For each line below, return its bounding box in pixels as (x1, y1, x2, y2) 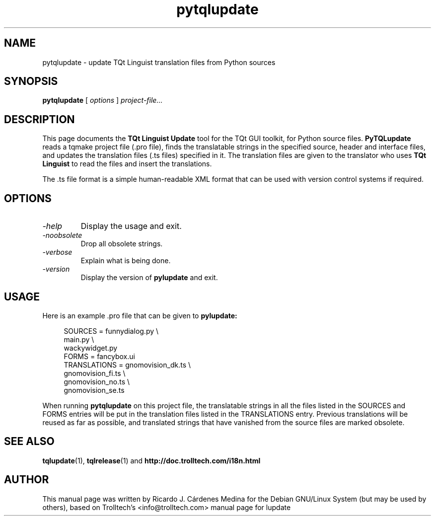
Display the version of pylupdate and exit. (80, 273, 218, 282)
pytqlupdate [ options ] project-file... (42, 96, 163, 105)
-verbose (42, 248, 72, 257)
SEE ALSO (4, 435, 55, 448)
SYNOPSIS (4, 75, 58, 88)
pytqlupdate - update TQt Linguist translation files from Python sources (42, 58, 276, 67)
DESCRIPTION (4, 113, 75, 126)
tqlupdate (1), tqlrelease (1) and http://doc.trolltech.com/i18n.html (42, 456, 261, 465)
